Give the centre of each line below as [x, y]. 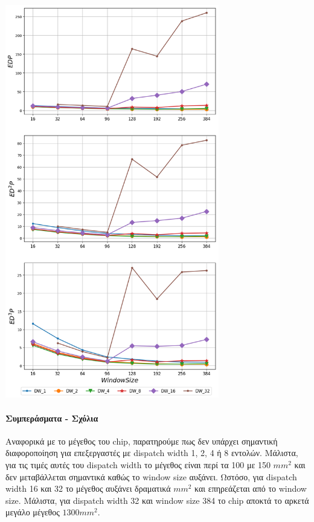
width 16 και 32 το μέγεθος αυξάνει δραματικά [88, 488]
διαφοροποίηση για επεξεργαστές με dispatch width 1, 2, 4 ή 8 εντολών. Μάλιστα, [152, 453]
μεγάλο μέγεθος [33, 512]
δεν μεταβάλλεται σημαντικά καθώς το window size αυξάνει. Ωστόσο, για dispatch [151, 476]
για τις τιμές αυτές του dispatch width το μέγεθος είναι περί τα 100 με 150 [138, 464]
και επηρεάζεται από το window [251, 488]
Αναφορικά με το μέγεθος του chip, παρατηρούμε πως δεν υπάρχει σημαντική [142, 441]
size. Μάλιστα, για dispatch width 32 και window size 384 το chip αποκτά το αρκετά [157, 500]
